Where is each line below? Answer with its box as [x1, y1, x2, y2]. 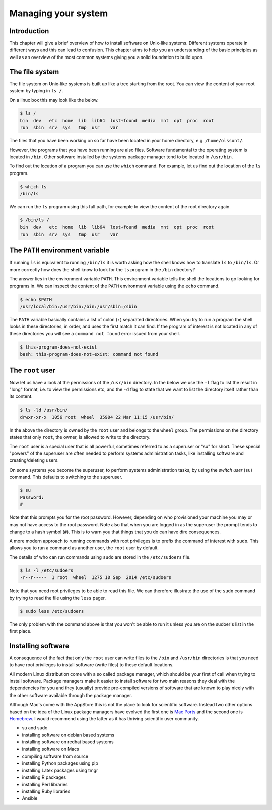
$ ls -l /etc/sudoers [20, 567, 74, 573]
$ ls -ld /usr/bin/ [20, 407, 68, 413]
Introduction [9, 27, 49, 35]
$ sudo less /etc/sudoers [20, 608, 84, 614]
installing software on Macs [22, 746, 79, 752]
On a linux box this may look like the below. [9, 97, 99, 103]
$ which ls [20, 184, 47, 189]
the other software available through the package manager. [9, 692, 132, 698]
